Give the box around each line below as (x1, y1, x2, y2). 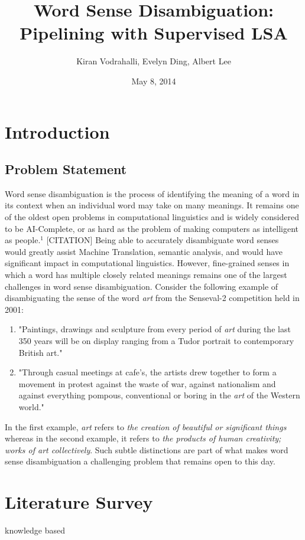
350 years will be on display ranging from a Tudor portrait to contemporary (18, 335, 294, 347)
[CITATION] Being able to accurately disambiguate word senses (46, 234, 279, 246)
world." (18, 400, 44, 413)
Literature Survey (5, 490, 153, 514)
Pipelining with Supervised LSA (20, 21, 288, 45)
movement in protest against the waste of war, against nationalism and (18, 377, 276, 390)
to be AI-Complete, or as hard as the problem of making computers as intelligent (5, 222, 299, 234)
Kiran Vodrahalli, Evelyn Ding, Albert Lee (76, 55, 231, 67)
